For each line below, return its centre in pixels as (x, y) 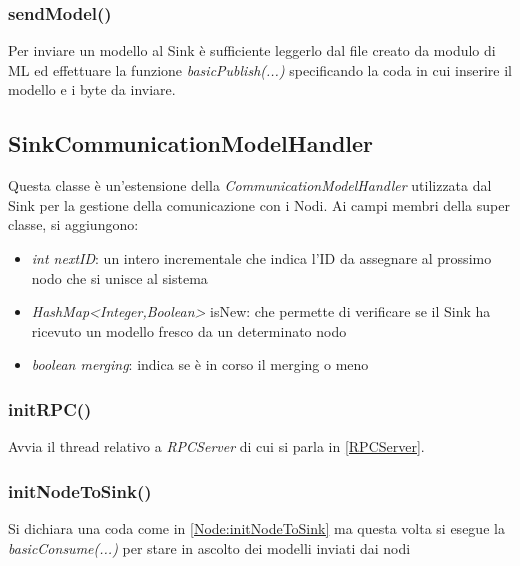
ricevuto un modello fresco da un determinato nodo (189, 330)
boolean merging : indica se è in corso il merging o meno (200, 364)
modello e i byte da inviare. (92, 89)
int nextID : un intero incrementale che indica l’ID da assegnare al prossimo (261, 257)
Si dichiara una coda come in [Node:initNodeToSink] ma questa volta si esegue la (256, 527)
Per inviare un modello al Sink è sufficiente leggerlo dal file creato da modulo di (252, 50)
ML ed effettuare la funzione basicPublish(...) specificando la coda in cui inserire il (260, 69)
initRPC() (50, 408)
